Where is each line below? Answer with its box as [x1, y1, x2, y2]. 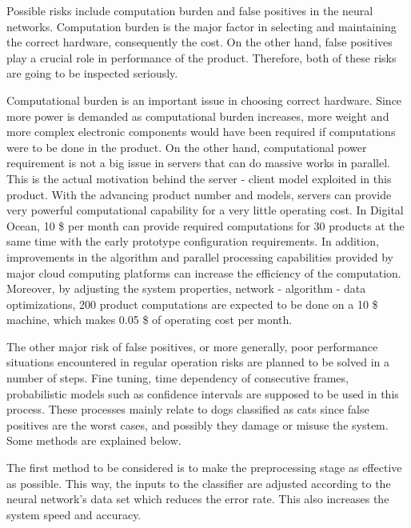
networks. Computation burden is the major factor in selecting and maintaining [6, 18, 397, 34]
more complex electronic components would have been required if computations [6, 123, 396, 140]
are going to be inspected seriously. [6, 65, 178, 82]
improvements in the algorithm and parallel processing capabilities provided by [6, 248, 393, 265]
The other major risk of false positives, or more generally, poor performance [6, 338, 378, 354]
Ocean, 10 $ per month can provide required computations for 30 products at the [6, 217, 405, 234]
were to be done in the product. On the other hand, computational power [6, 138, 367, 155]
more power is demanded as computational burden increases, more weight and [6, 107, 389, 124]
